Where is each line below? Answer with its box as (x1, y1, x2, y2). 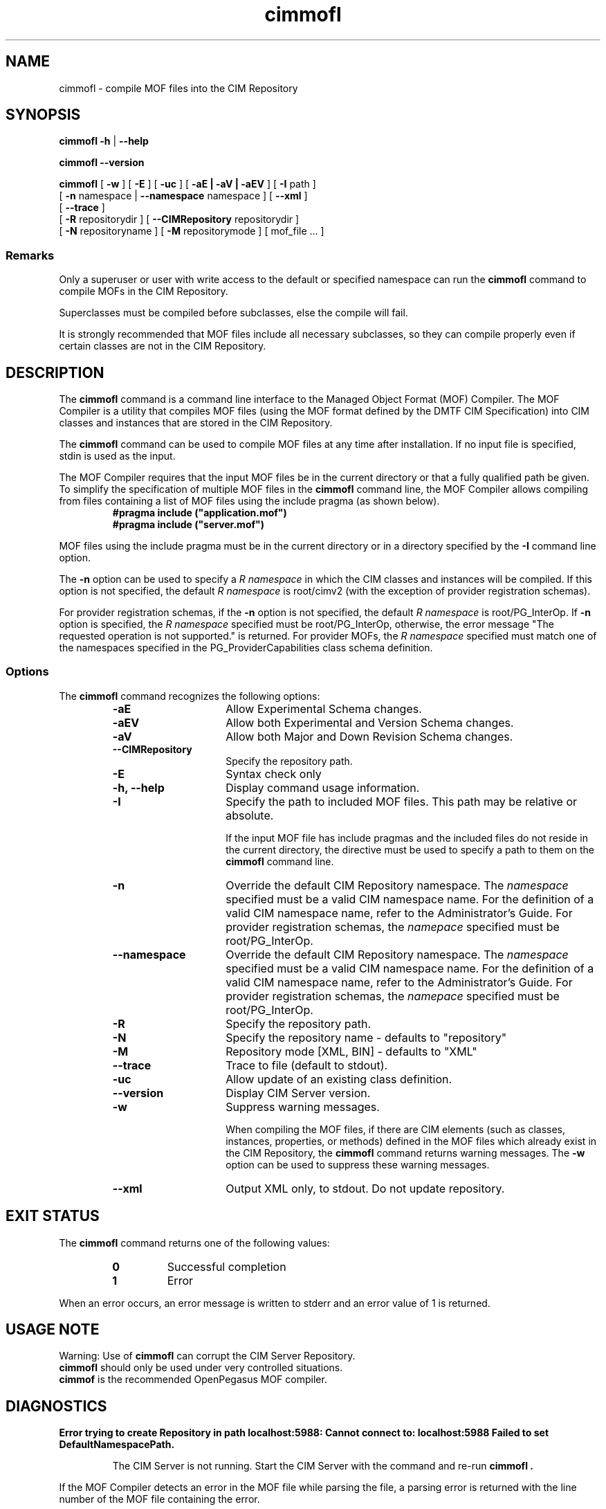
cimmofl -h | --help (59, 135, 149, 147)
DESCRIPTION (6, 363, 104, 381)
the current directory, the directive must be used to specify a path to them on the (226, 843, 594, 856)
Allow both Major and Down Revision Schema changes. (226, 729, 513, 743)
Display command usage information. (226, 780, 420, 795)
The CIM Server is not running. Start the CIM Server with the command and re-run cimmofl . (112, 1460, 533, 1472)
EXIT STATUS (6, 1207, 100, 1225)
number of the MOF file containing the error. (59, 1493, 260, 1506)
